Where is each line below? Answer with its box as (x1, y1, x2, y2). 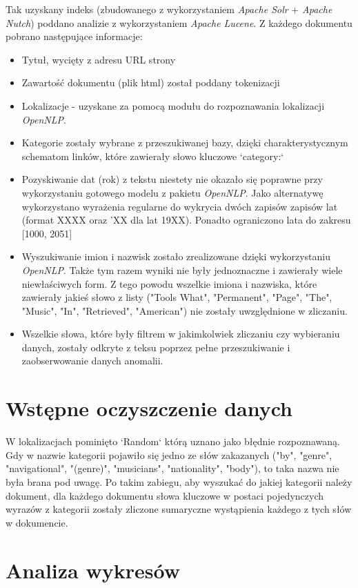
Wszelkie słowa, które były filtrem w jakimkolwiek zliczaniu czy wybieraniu (21, 326, 340, 341)
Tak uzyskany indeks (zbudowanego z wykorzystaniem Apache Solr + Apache (6, 2, 332, 16)
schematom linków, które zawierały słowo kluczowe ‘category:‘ (21, 148, 284, 163)
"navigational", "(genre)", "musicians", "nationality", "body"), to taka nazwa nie (6, 461, 339, 476)
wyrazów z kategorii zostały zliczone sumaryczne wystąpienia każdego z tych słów (6, 502, 352, 516)
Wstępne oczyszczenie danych (6, 394, 292, 422)
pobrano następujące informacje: (6, 29, 143, 43)
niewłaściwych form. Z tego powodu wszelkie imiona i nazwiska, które (21, 276, 317, 291)
